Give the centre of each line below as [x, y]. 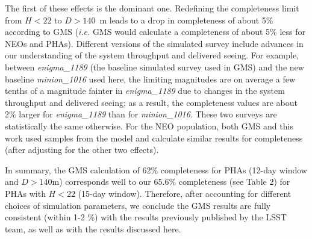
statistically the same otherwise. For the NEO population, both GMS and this [149, 126]
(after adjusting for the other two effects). [82, 150]
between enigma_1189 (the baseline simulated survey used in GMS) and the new [154, 67]
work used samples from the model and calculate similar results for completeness [154, 138]
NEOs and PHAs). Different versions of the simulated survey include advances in [154, 43]
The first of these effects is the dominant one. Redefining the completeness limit [152, 8]
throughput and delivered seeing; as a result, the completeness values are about [151, 102]
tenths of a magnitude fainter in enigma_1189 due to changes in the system [145, 91]
